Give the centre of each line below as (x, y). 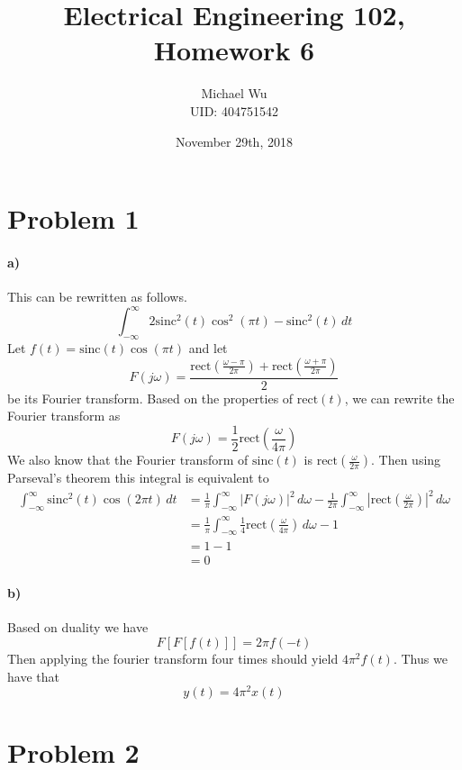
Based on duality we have (78, 627)
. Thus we (420, 658)
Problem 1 (73, 218)
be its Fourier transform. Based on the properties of (150, 398)
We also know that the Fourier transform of (128, 460)
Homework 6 (234, 50)
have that (33, 676)
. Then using (406, 460)
